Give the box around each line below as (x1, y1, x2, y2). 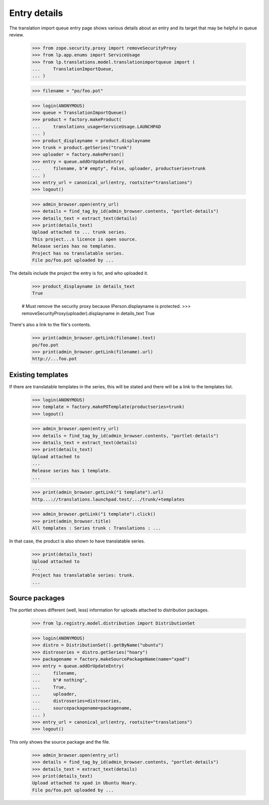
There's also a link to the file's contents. (9, 322, 92, 328)
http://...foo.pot (32, 356, 77, 362)
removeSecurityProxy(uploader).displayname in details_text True (21, 310, 155, 316)
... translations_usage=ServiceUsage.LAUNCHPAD (32, 124, 161, 129)
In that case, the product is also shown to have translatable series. (9, 538, 145, 544)
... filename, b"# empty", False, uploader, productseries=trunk (32, 166, 206, 172)
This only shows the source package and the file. (9, 739, 111, 745)
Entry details (9, 7, 63, 18)
